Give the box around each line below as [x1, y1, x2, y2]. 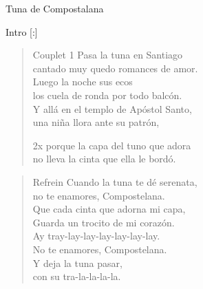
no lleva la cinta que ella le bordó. [32, 151, 176, 166]
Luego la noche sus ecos [32, 74, 133, 89]
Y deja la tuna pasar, [32, 255, 122, 270]
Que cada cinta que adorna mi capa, [32, 202, 186, 216]
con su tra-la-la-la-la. [32, 269, 121, 283]
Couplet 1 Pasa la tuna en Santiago [32, 47, 183, 62]
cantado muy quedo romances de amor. [32, 61, 198, 75]
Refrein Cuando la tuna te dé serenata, [32, 174, 197, 189]
